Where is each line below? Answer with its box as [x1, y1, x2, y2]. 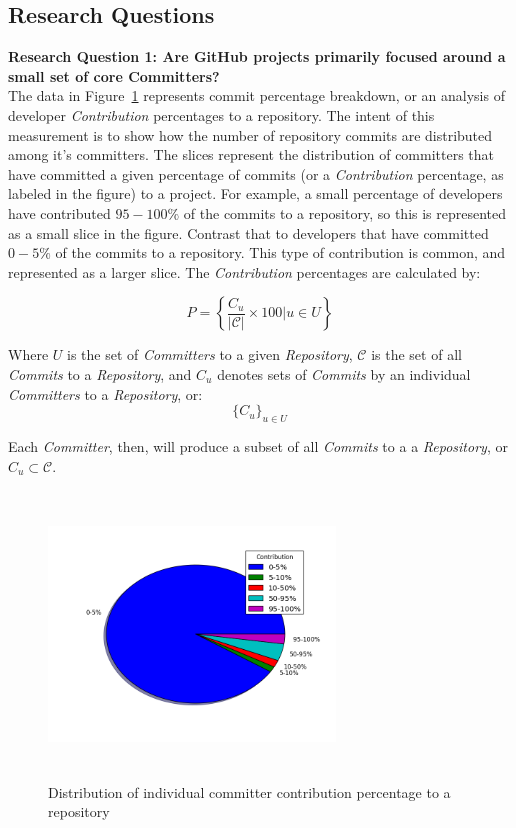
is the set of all [371, 344, 462, 365]
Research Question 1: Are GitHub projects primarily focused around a [8, 46, 506, 67]
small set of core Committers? [8, 65, 220, 86]
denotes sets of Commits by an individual [217, 363, 471, 384]
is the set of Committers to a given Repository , [66, 344, 353, 365]
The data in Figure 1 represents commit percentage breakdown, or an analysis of [8, 85, 505, 106]
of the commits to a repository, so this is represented [183, 202, 507, 223]
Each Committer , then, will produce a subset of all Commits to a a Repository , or [8, 435, 508, 456]
